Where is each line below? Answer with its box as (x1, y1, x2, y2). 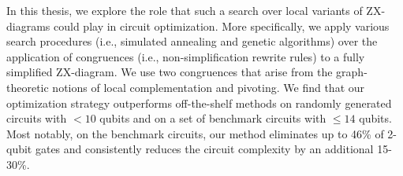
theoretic (6, 79, 49, 95)
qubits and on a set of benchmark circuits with (99, 110, 327, 126)
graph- (336, 64, 368, 80)
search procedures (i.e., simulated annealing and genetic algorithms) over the (6, 33, 378, 49)
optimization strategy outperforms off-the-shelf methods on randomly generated (6, 94, 392, 111)
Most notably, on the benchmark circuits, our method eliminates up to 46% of (6, 125, 384, 141)
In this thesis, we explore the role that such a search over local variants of (6, 2, 363, 18)
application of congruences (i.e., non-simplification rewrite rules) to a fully (6, 48, 365, 64)
